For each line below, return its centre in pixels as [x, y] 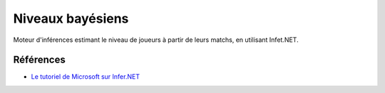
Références [39, 60]
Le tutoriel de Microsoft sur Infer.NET [86, 77]
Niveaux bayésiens [71, 18]
